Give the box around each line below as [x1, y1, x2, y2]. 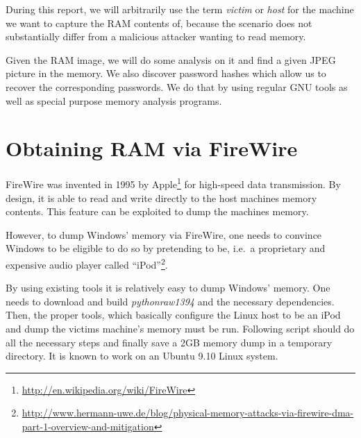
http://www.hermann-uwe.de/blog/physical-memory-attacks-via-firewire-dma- [22, 405, 354, 420]
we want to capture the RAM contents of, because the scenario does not [6, 15, 312, 30]
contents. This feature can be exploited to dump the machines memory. [6, 204, 309, 219]
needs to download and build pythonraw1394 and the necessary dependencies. [6, 294, 335, 308]
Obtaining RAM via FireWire [6, 134, 298, 162]
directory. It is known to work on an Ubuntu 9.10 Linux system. [6, 348, 278, 363]
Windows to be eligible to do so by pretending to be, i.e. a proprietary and [6, 241, 326, 255]
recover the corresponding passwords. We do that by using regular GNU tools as [6, 79, 348, 94]
